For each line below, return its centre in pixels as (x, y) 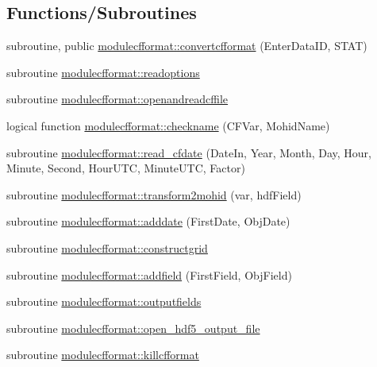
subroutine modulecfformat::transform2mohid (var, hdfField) (154, 194)
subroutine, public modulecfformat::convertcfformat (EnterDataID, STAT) (187, 46)
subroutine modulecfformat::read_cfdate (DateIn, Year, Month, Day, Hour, (189, 152)
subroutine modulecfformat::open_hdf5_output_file (133, 328)
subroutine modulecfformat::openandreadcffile (117, 99)
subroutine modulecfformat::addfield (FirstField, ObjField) (149, 274)
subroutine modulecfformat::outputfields (104, 301)
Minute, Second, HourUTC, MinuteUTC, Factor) (126, 168)
